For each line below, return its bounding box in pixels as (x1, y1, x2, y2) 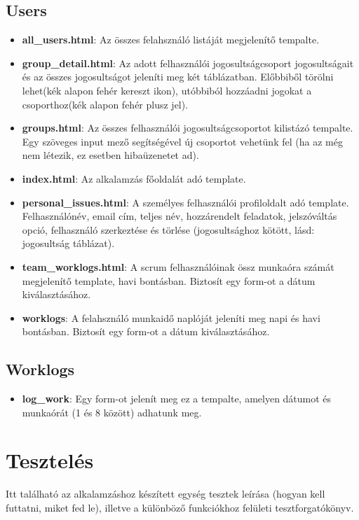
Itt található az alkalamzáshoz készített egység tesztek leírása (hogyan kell (6, 486, 325, 501)
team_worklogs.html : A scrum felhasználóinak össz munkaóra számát (22, 259, 334, 274)
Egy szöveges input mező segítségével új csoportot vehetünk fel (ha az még (22, 134, 343, 148)
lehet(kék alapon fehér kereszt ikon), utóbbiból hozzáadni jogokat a (22, 83, 312, 97)
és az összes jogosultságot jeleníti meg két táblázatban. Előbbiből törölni (22, 69, 334, 84)
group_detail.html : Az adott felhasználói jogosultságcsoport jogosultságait (22, 55, 354, 70)
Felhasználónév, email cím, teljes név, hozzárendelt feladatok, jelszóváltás (22, 209, 337, 223)
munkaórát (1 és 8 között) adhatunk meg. (22, 405, 202, 419)
